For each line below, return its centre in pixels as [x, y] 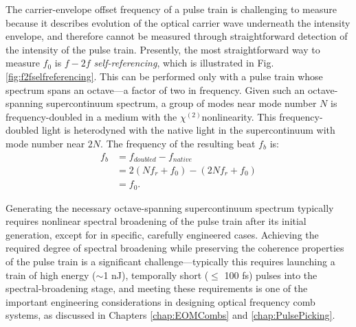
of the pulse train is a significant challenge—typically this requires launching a [170, 261]
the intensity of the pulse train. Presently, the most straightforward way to [163, 49]
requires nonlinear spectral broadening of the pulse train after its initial [156, 221]
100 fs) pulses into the [271, 275]
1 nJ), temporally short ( [156, 275]
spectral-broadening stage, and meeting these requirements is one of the [157, 288]
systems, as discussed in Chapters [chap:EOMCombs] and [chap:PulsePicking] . [170, 315]
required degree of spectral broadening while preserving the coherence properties [175, 248]
